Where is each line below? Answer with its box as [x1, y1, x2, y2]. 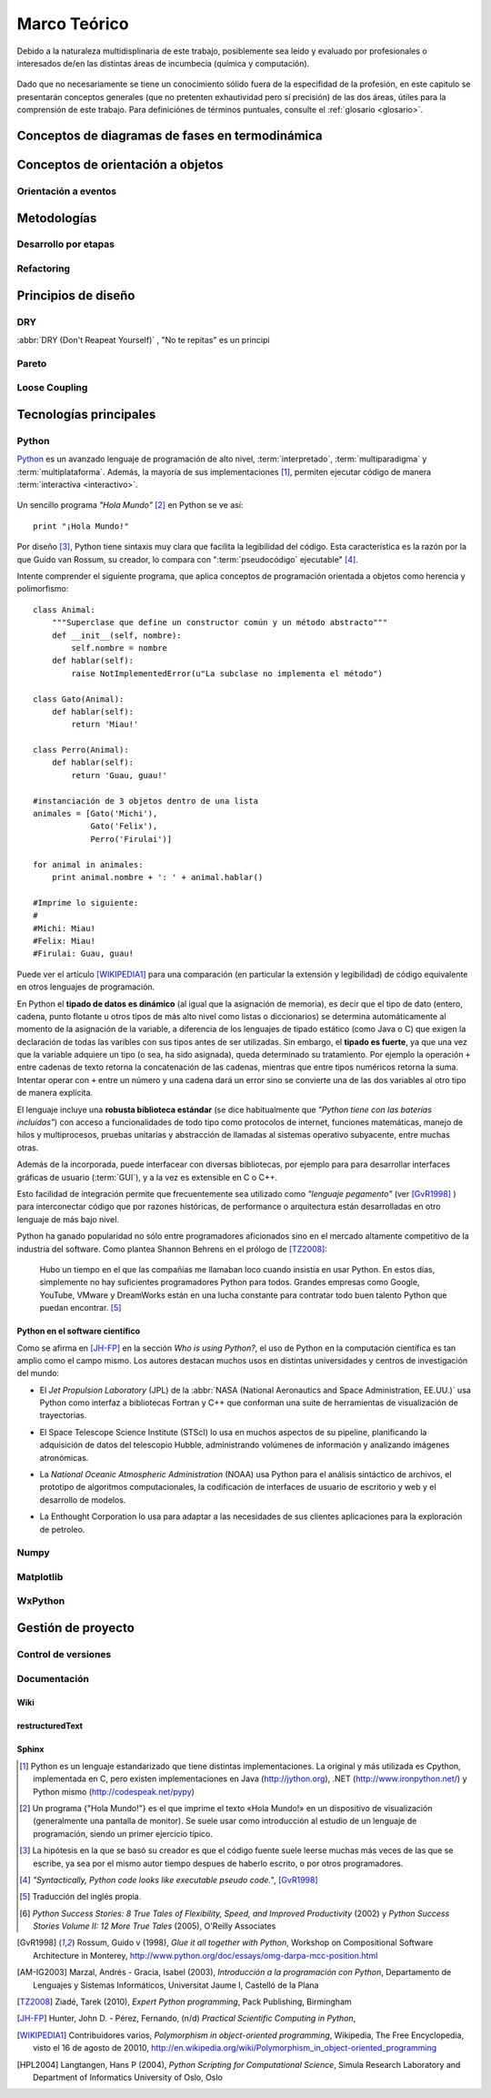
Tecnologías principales [16, 406, 156, 422]
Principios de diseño [16, 288, 135, 303]
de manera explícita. [16, 1088, 94, 1099]
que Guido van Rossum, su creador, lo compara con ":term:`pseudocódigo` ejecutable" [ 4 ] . [16, 553, 358, 564]
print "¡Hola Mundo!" [33, 521, 129, 532]
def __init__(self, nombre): [51, 630, 182, 641]
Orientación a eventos [16, 185, 117, 198]
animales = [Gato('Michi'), [33, 808, 158, 819]
